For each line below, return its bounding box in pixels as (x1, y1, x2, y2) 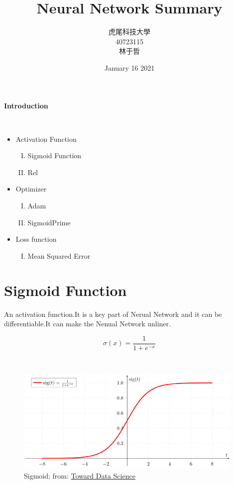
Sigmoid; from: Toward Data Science (24, 471, 135, 481)
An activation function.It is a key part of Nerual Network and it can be (4, 308, 222, 319)
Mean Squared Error (27, 250, 91, 261)
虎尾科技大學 (109, 26, 150, 37)
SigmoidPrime (27, 217, 71, 227)
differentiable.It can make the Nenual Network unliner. (4, 318, 171, 329)
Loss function (15, 234, 57, 244)
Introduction (4, 100, 48, 110)
